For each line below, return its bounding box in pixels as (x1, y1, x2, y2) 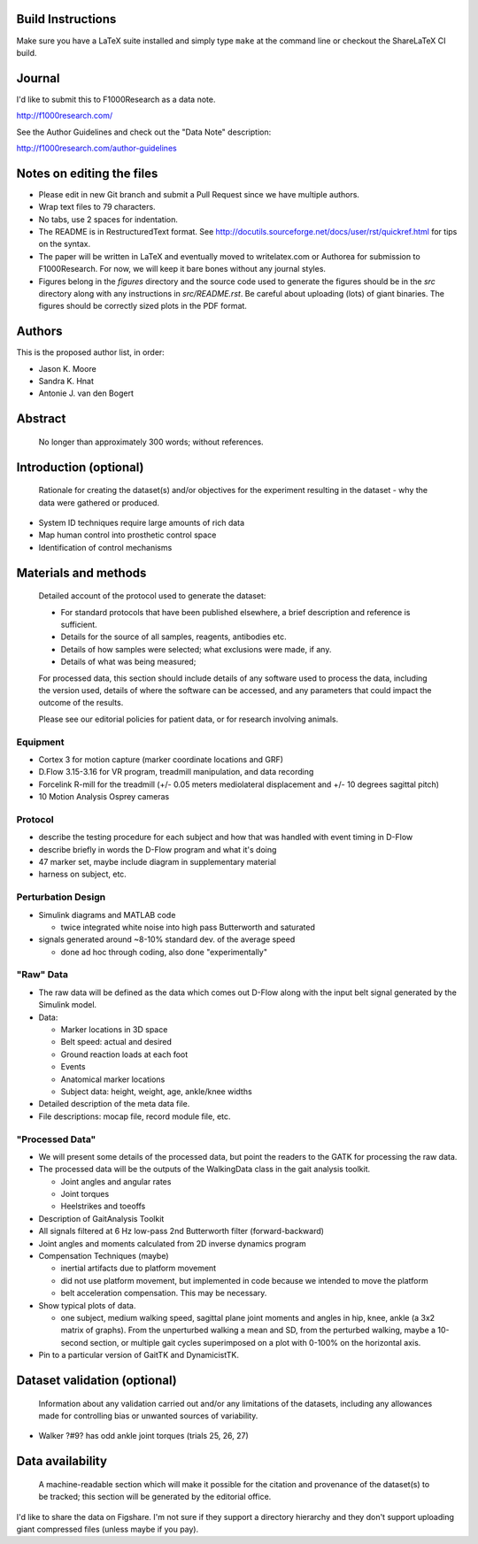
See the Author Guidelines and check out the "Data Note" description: (16, 127, 272, 137)
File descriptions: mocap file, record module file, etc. (38, 1111, 231, 1122)
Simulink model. (38, 1000, 97, 1010)
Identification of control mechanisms (38, 542, 173, 552)
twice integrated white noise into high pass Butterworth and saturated (60, 922, 316, 932)
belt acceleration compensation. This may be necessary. (60, 1288, 267, 1299)
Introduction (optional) (16, 459, 144, 475)
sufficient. (60, 620, 97, 630)
